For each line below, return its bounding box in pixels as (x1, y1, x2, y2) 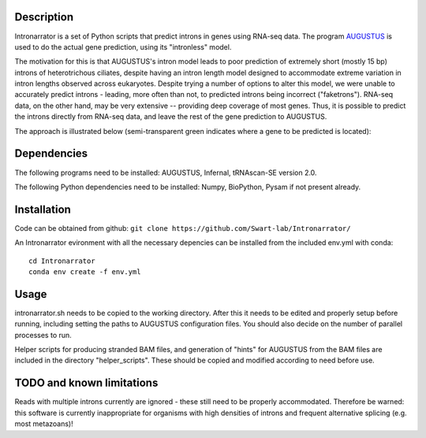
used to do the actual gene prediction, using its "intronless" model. (14, 42, 232, 51)
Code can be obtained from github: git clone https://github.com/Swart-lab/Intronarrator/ (14, 223, 351, 232)
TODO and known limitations (14, 377, 159, 390)
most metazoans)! (14, 419, 74, 429)
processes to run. (14, 330, 73, 340)
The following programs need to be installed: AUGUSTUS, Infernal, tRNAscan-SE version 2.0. (14, 168, 317, 177)
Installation (14, 202, 71, 216)
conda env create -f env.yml (28, 268, 141, 277)
